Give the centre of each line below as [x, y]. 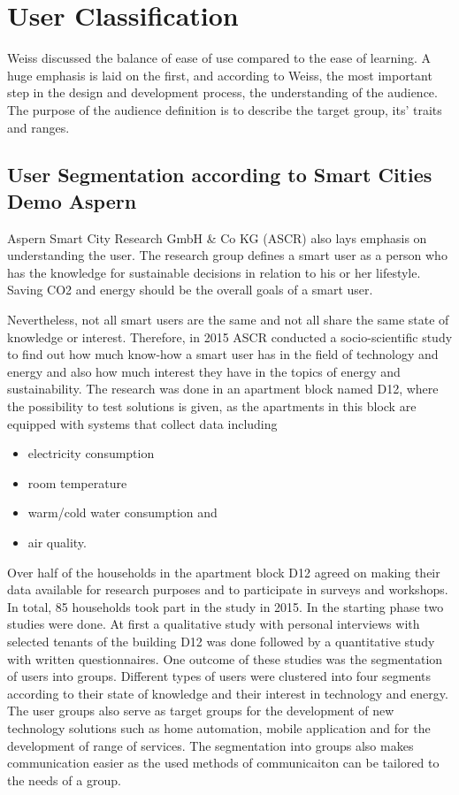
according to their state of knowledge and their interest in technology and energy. [228, 693]
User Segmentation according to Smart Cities [220, 175]
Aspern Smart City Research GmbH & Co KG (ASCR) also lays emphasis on [217, 237]
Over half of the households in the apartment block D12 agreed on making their [224, 572]
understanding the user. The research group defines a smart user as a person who [227, 255]
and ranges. [38, 127]
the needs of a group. [64, 780]
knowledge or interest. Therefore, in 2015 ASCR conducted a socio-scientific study [230, 336]
